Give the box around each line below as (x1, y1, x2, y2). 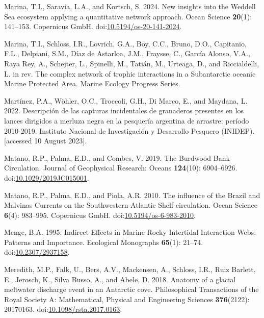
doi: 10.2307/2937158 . (4, 247, 70, 257)
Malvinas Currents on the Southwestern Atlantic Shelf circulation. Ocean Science (4, 200, 258, 210)
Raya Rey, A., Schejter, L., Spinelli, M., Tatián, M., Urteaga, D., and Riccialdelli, (4, 58, 259, 68)
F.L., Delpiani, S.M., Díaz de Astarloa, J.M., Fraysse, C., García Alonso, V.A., (4, 48, 250, 59)
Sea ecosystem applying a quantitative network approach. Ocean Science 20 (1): (4, 11, 252, 21)
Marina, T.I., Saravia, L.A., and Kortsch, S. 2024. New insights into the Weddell (4, 1, 256, 11)
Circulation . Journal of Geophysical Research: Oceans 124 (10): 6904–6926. (4, 162, 237, 173)
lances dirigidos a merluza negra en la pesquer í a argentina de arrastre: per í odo (4, 115, 249, 126)
